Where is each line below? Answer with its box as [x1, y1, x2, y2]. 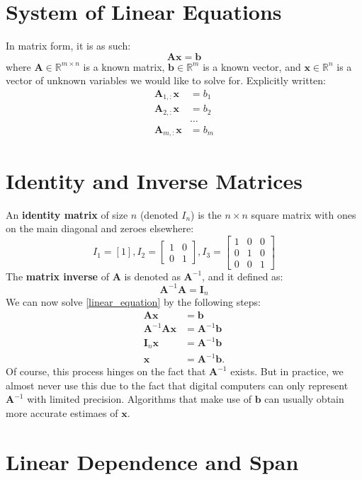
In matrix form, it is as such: [6, 38, 131, 53]
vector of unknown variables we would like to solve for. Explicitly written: [6, 73, 327, 88]
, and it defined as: [202, 268, 283, 283]
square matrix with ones [251, 207, 356, 222]
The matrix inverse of [6, 268, 109, 283]
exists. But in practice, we [230, 364, 344, 379]
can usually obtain [264, 392, 344, 406]
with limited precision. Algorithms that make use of [27, 392, 252, 406]
